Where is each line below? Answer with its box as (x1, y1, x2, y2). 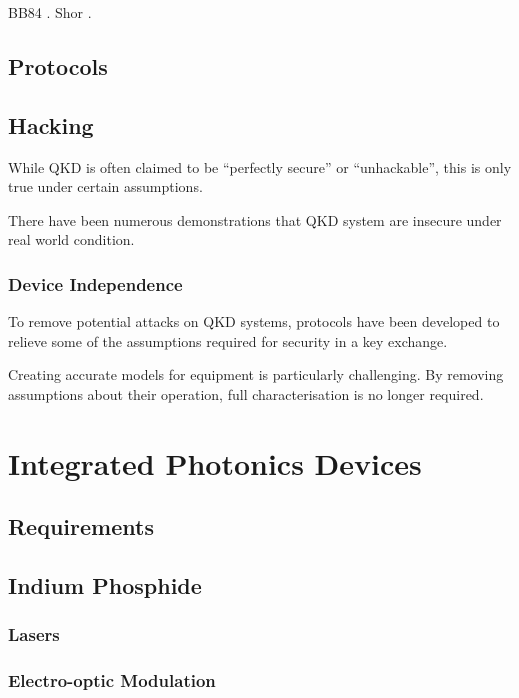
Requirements (8, 511, 154, 542)
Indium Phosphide (8, 570, 202, 601)
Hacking (8, 109, 94, 140)
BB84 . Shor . (8, 2, 92, 22)
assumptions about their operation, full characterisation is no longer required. (8, 383, 484, 404)
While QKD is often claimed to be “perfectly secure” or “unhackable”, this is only (8, 156, 512, 177)
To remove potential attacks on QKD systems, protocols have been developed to (8, 311, 500, 332)
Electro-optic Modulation (8, 668, 216, 693)
